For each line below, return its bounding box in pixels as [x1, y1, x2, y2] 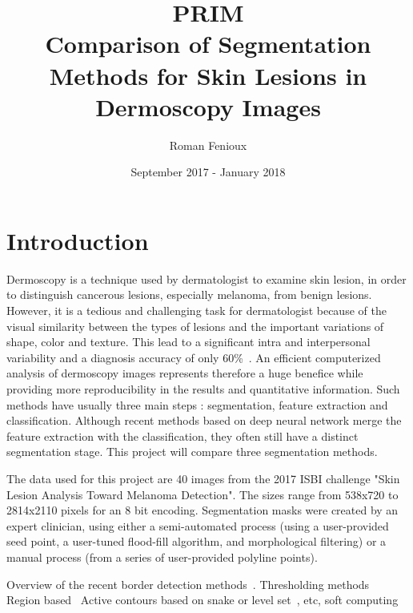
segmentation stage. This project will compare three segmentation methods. [6, 443, 378, 460]
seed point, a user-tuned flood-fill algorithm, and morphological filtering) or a [6, 533, 387, 550]
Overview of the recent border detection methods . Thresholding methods [6, 575, 370, 592]
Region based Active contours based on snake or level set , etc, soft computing [6, 591, 399, 608]
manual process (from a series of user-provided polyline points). [6, 548, 318, 565]
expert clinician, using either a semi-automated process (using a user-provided [6, 517, 389, 534]
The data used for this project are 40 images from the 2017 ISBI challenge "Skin [6, 470, 400, 486]
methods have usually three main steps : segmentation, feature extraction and [6, 396, 388, 413]
